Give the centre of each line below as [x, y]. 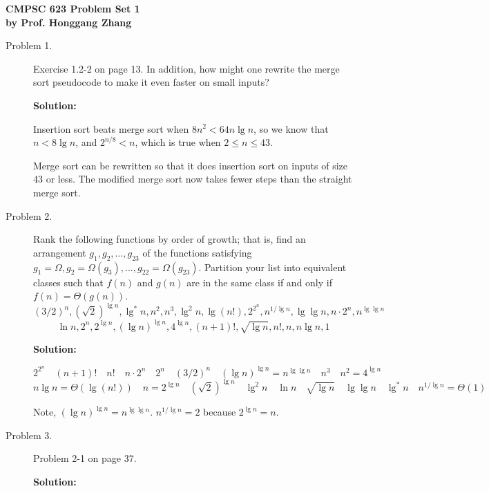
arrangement [60, 252]
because [220, 412]
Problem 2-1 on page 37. [85, 458]
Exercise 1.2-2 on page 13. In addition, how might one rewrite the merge [186, 68]
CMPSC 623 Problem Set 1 [73, 8]
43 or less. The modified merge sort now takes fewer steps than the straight [193, 179]
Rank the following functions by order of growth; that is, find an [170, 239]
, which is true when [178, 142]
